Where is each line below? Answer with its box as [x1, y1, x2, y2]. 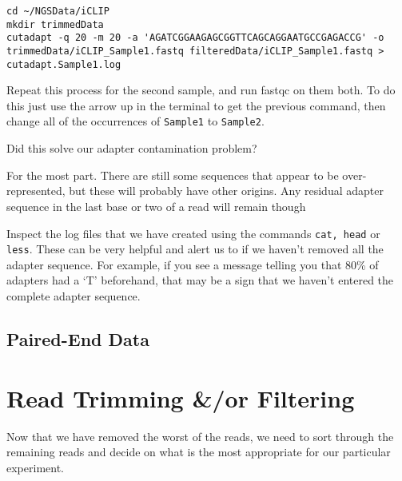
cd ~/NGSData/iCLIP [6, 6, 109, 17]
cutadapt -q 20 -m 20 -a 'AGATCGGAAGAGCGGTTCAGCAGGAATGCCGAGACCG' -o [6, 32, 384, 44]
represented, [6, 182, 66, 199]
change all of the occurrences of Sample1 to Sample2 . [6, 113, 265, 129]
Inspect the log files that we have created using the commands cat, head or [6, 225, 380, 241]
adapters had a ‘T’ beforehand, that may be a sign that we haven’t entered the [6, 272, 394, 288]
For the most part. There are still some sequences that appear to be [6, 166, 339, 183]
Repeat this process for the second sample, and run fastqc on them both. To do [6, 81, 396, 98]
